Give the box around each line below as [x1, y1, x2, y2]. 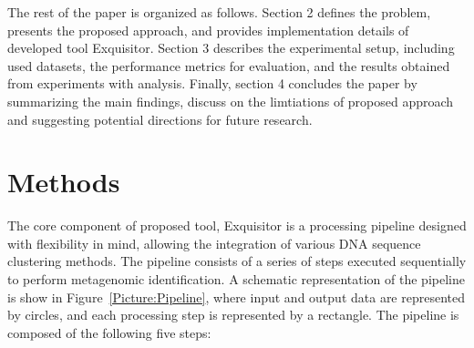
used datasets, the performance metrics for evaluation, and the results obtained [7, 56, 450, 75]
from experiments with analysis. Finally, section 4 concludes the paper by [7, 74, 417, 93]
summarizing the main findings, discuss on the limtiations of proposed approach [7, 91, 454, 110]
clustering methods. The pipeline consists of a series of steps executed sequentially [7, 251, 467, 271]
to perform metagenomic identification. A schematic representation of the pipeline [7, 270, 465, 289]
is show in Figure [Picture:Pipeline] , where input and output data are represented [7, 287, 466, 306]
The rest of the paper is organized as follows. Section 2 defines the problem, [7, 3, 431, 21]
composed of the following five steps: [7, 322, 211, 342]
